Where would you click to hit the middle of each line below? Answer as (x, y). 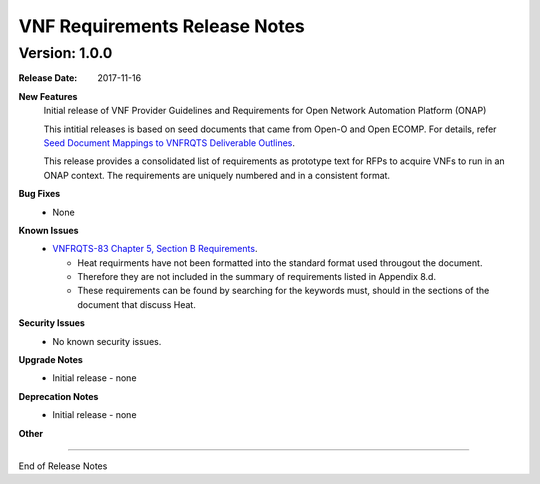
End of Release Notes (63, 466)
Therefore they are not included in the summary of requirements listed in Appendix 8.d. (257, 277)
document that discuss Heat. (137, 304)
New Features (48, 96)
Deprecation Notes (58, 396)
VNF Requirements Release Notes (161, 26)
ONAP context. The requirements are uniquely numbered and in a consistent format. (216, 175)
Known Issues (48, 230)
